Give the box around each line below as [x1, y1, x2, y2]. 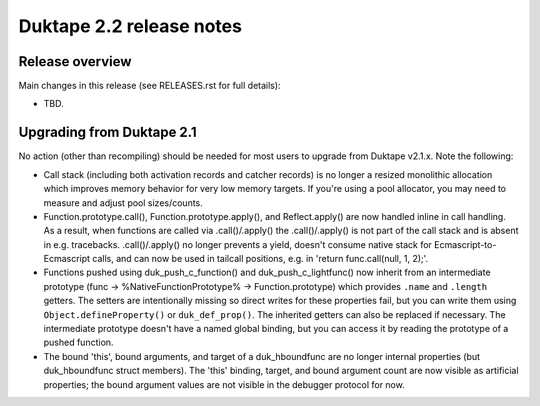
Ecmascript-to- [433, 238, 497, 250]
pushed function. [43, 336, 114, 349]
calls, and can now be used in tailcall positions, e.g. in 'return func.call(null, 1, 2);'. [91, 253, 429, 265]
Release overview [18, 53, 132, 70]
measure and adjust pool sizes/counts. [43, 196, 204, 209]
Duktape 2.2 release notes [18, 15, 242, 37]
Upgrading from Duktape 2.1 [18, 124, 197, 141]
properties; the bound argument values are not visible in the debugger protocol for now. [43, 378, 405, 390]
